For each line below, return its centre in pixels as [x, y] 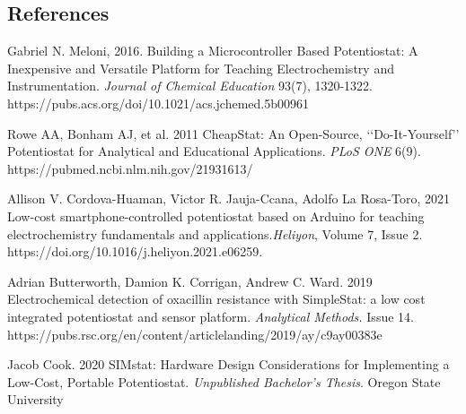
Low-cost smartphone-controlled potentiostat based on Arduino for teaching [216, 216]
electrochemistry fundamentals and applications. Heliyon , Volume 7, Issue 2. [215, 233]
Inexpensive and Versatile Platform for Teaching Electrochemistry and [201, 68]
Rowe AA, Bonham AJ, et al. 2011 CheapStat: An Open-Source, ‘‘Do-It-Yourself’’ [233, 133]
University [35, 399]
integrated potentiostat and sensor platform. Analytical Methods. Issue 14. [211, 316]
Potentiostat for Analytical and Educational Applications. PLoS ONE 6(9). [214, 151]
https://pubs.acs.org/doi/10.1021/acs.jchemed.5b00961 [158, 103]
